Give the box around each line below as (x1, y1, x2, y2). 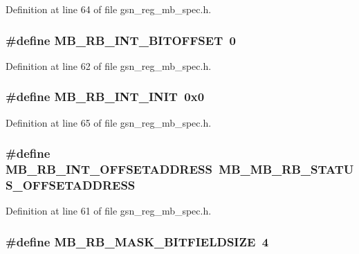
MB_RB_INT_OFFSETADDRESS (6, 161, 212, 178)
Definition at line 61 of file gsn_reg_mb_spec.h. (6, 203, 212, 218)
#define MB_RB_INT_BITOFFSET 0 (6, 31, 237, 48)
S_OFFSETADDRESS (6, 176, 136, 193)
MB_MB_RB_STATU (219, 161, 354, 178)
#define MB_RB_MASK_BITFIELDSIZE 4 (6, 233, 269, 250)
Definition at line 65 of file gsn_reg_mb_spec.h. (6, 115, 212, 129)
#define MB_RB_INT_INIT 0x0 (6, 88, 205, 105)
